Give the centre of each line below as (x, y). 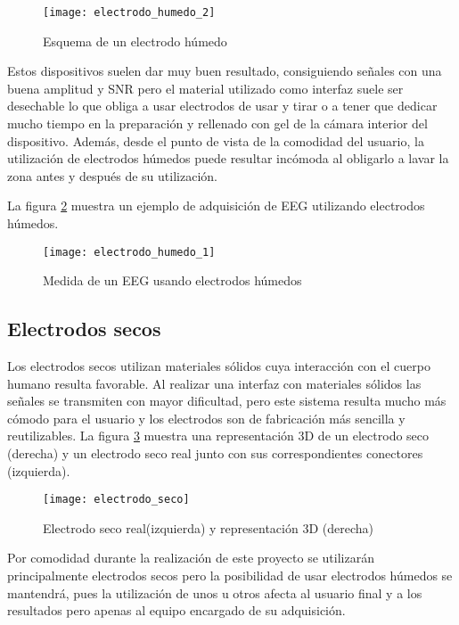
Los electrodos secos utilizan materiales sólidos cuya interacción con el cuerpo (219, 366)
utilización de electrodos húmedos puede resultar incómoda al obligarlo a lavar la (228, 158)
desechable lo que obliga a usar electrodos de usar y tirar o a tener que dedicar (222, 106)
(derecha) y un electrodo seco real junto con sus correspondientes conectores (215, 453)
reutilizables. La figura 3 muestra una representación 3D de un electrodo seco (218, 436)
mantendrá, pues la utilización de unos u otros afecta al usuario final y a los (215, 592)
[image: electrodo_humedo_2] (129, 12)
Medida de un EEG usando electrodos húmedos (172, 280)
